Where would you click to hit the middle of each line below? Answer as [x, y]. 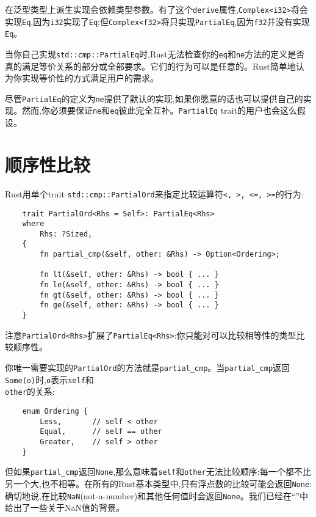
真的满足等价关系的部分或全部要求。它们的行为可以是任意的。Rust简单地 [150, 66]
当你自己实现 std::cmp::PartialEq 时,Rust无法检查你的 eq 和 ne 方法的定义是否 [155, 53]
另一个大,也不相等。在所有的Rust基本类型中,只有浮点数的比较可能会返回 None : [158, 483]
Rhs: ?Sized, [66, 234]
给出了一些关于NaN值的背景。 [65, 508]
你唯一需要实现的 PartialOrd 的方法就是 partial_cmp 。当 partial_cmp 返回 [148, 367]
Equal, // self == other [101, 432]
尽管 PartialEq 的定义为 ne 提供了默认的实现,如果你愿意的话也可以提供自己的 [154, 98]
